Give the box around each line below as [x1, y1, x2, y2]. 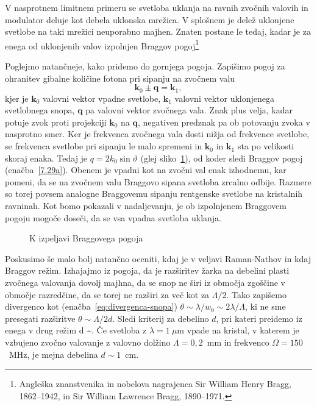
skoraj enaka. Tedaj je [5, 151, 88, 164]
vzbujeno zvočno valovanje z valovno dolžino [5, 335, 171, 348]
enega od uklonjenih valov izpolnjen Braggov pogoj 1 [5, 37, 199, 52]
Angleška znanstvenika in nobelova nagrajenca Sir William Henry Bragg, [19, 377, 292, 390]
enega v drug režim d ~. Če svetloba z [5, 324, 147, 337]
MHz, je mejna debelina [9, 347, 98, 360]
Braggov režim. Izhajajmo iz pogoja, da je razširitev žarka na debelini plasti [5, 264, 290, 277]
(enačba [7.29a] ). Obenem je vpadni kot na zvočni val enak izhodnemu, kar [5, 163, 287, 176]
